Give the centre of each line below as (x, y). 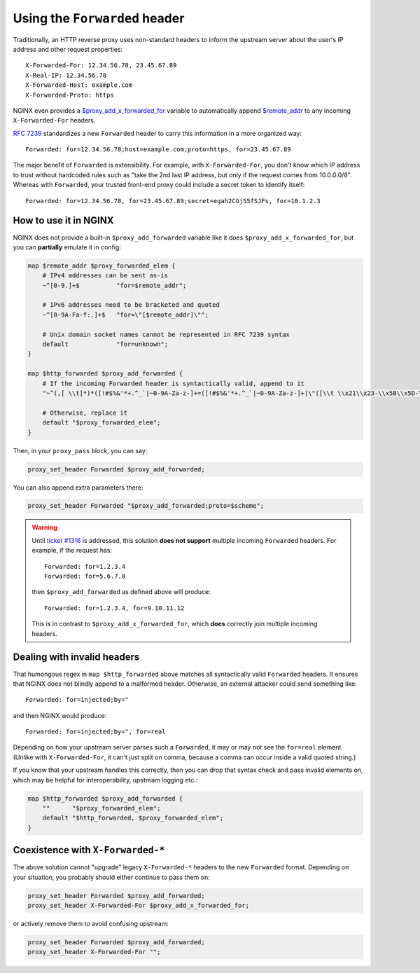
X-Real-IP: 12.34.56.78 (66, 75)
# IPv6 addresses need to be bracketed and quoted (131, 305)
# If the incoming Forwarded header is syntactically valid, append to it (173, 383)
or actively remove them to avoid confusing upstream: (91, 924)
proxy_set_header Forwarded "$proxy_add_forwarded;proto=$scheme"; (146, 506)
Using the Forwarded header (99, 18)
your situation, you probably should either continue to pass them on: (111, 877)
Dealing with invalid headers (76, 657)
